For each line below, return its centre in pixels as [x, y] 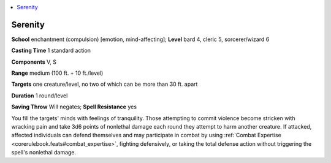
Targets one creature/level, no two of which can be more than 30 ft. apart [105, 84]
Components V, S [34, 62]
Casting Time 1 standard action [51, 51]
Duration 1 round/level [40, 96]
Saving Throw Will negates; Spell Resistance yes [74, 107]
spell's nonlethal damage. [44, 153]
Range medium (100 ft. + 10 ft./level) [57, 73]
